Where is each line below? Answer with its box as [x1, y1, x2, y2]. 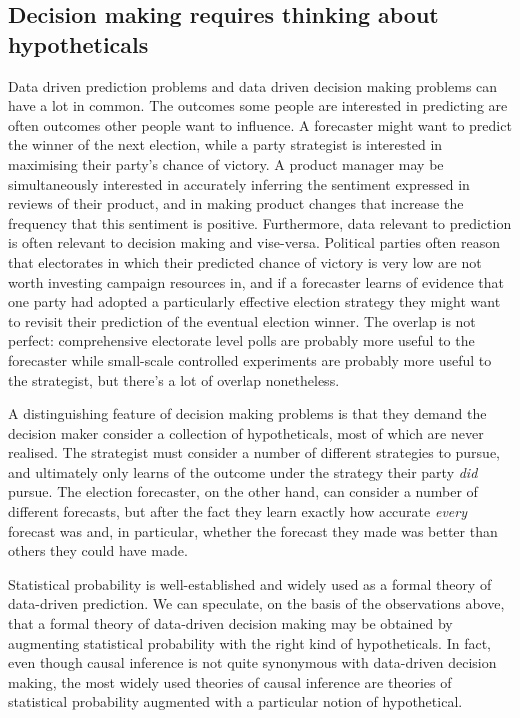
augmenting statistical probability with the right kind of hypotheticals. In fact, [8, 632, 491, 653]
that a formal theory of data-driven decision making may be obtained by [8, 613, 453, 634]
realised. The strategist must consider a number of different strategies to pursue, [8, 442, 501, 463]
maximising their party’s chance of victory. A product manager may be [8, 153, 444, 174]
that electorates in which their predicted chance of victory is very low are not [8, 251, 482, 272]
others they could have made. [8, 540, 188, 561]
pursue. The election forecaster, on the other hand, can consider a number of [8, 481, 478, 502]
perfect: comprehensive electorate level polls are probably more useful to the [8, 330, 475, 351]
